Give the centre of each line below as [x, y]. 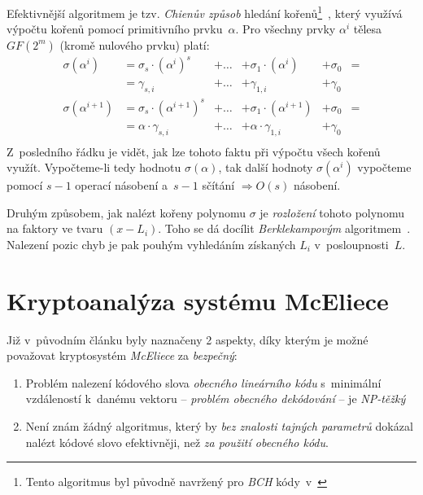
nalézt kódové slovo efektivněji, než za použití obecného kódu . [177, 442]
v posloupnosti [351, 244]
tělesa [368, 29]
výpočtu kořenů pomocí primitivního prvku [115, 29]
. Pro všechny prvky [286, 29]
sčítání [218, 185]
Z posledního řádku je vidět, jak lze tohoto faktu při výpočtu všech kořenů [194, 151]
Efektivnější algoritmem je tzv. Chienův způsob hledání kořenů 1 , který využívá [205, 12]
